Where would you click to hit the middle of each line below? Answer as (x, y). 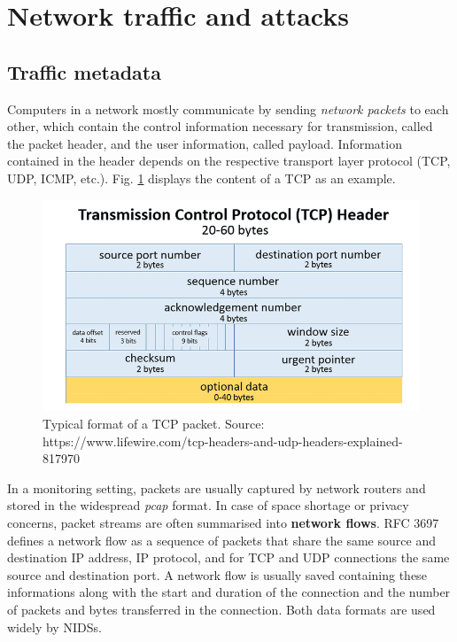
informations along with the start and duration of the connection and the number (229, 592)
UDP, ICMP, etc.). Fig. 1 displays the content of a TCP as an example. (201, 178)
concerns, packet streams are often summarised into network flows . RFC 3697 (223, 522)
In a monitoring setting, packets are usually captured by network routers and (217, 487)
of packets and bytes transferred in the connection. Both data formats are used (221, 609)
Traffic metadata (84, 71)
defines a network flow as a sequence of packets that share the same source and (221, 540)
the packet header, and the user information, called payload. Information (205, 143)
